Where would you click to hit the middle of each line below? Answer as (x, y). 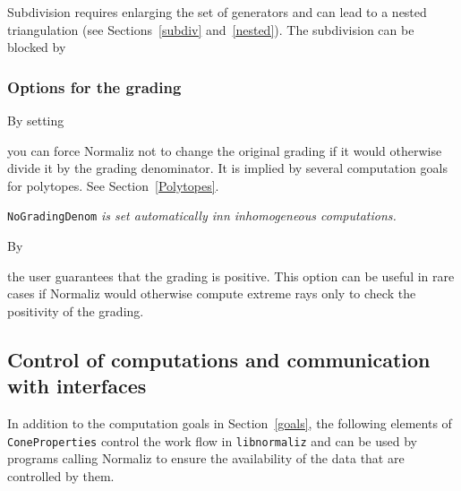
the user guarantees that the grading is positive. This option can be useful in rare (231, 276)
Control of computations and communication (219, 359)
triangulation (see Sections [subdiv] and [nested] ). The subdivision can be (211, 29)
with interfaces (77, 386)
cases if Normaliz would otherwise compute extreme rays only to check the (212, 293)
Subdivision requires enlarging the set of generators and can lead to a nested (217, 12)
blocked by (37, 47)
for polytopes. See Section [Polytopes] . (113, 185)
